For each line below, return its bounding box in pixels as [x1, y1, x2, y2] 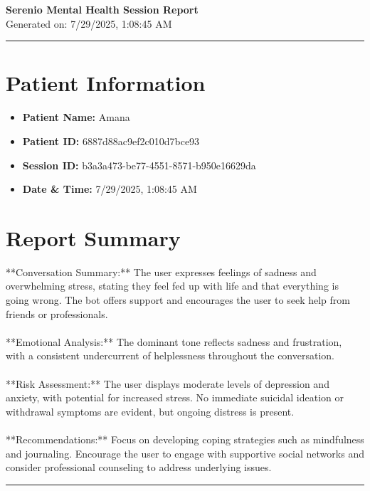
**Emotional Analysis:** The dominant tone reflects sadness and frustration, [6, 334, 342, 349]
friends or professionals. [6, 306, 108, 321]
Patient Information [6, 68, 206, 97]
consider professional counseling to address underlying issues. [6, 460, 272, 475]
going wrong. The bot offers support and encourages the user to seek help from [6, 292, 350, 307]
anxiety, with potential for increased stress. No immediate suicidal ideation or [6, 390, 344, 405]
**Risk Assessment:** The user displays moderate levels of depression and [6, 376, 329, 391]
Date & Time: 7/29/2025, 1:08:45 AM [22, 181, 197, 196]
